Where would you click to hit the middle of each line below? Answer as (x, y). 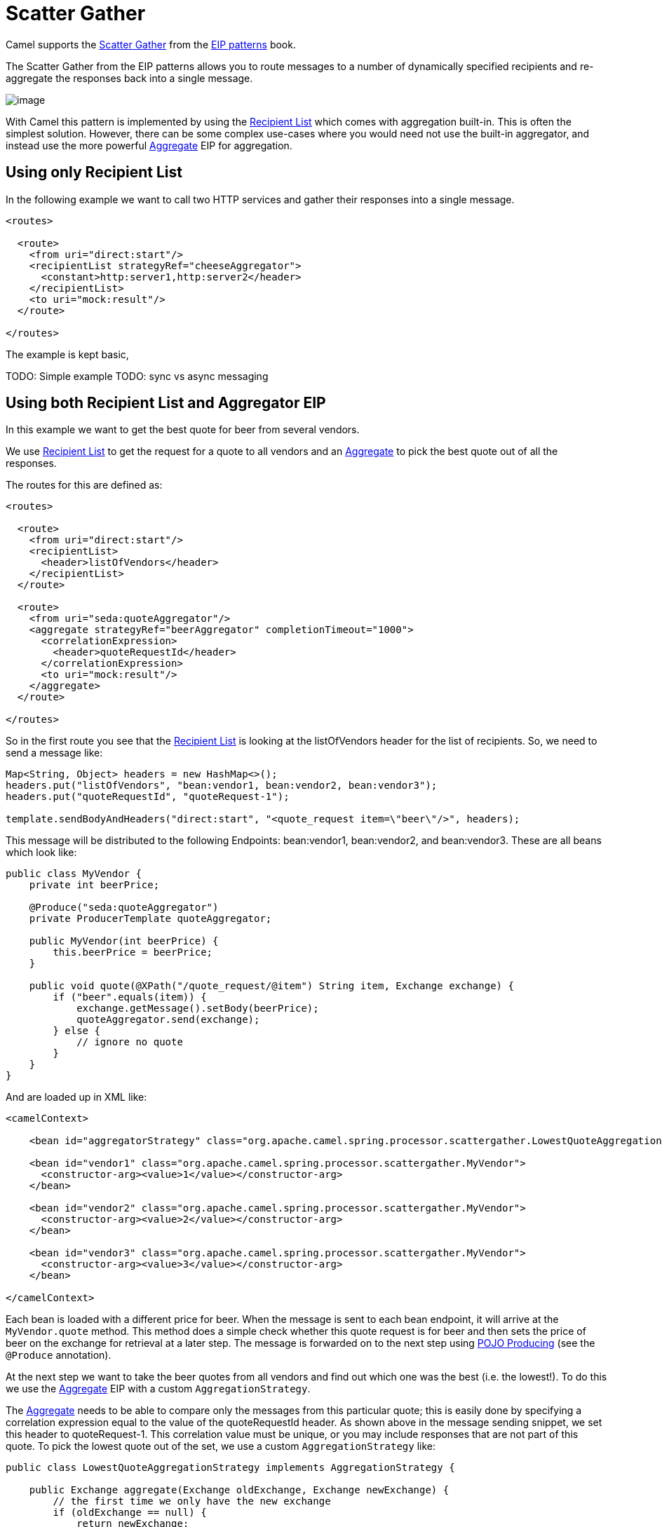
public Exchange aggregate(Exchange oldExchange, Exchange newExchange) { (239, 1490)
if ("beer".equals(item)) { (130, 997)
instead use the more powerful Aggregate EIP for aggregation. (149, 145)
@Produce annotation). (59, 1355)
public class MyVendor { (74, 874)
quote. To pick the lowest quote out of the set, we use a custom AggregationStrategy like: (221, 1446)
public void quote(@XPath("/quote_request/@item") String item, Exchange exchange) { (271, 986)
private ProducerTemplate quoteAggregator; (150, 919)
